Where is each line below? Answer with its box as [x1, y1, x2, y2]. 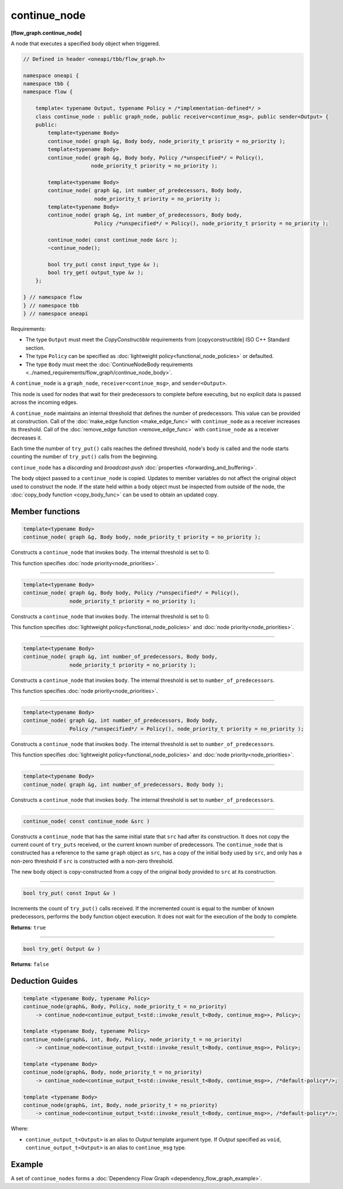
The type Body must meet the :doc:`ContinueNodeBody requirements [25, 361, 193, 368]
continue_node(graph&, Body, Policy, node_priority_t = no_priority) [23, 1004, 227, 1010]
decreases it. [11, 434, 42, 441]
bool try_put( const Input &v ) [23, 890, 116, 897]
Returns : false [11, 960, 49, 968]
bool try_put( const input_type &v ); [47, 261, 159, 268]
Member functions [11, 506, 80, 516]
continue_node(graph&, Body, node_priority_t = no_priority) [23, 1069, 203, 1076]
